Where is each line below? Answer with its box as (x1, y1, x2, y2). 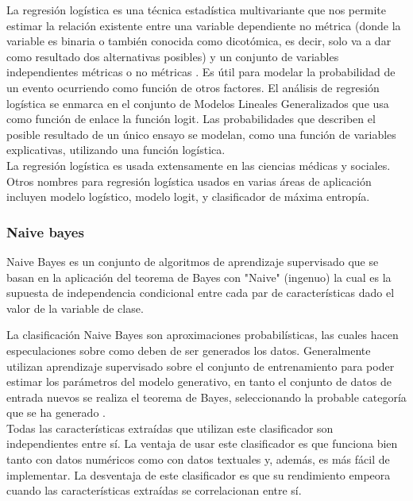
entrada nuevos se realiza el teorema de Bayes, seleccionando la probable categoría (6, 388, 407, 405)
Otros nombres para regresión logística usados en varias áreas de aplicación (6, 172, 372, 189)
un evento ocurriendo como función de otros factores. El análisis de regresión (6, 79, 380, 95)
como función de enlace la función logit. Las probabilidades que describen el (6, 110, 376, 127)
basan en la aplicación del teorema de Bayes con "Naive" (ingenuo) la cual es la (6, 268, 392, 285)
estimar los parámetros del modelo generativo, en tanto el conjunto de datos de (6, 373, 392, 390)
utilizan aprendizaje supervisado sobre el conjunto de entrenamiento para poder (6, 357, 395, 374)
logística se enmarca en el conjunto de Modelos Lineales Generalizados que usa (6, 94, 389, 111)
